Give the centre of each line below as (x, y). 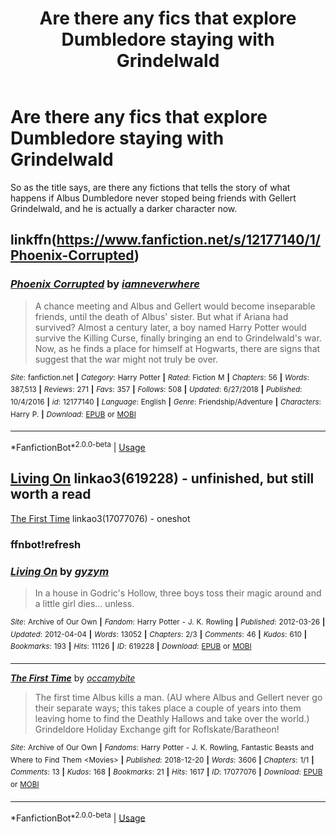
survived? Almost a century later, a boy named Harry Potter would (170, 327)
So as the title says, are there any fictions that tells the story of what (150, 187)
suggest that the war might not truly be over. (126, 359)
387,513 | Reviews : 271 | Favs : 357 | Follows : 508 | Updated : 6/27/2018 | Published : (156, 390)
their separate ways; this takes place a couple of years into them (168, 708)
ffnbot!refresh (46, 544)
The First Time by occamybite (73, 678)
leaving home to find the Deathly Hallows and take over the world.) (172, 718)
